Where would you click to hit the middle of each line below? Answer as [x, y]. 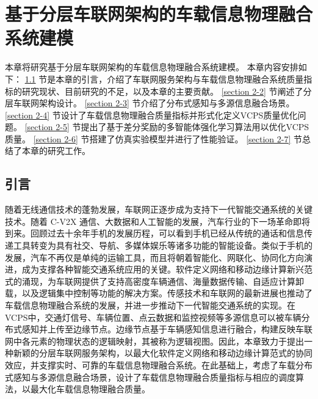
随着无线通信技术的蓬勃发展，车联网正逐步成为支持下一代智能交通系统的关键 [159, 209]
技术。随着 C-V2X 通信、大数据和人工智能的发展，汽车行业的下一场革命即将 [158, 221]
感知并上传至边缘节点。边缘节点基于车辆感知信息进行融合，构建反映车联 [167, 329]
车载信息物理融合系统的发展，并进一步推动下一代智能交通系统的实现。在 [150, 305]
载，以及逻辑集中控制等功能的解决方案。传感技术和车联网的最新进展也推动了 [159, 293]
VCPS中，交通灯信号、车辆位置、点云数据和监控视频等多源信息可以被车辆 [153, 317]
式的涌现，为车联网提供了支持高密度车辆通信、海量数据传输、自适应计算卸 [154, 281]
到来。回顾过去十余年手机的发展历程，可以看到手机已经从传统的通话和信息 [154, 233]
